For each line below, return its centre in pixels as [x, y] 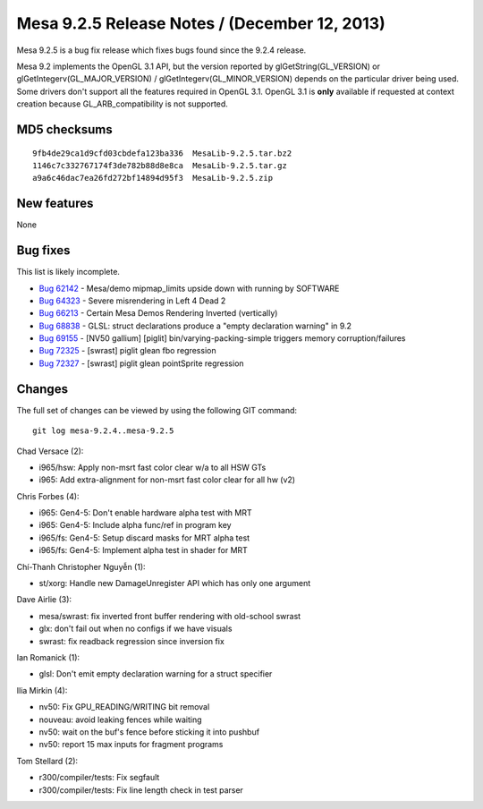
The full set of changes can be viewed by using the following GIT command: [157, 410]
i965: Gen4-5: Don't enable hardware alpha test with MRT [145, 513]
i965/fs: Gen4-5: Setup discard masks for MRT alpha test [144, 538]
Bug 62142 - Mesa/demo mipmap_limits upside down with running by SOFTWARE [189, 288]
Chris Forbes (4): [48, 496]
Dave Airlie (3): [44, 600]
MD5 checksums [65, 129]
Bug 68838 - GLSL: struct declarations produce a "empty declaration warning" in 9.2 [195, 326]
